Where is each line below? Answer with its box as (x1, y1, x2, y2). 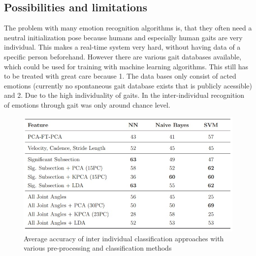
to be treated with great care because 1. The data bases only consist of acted (4, 71, 236, 81)
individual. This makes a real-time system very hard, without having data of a (4, 42, 241, 52)
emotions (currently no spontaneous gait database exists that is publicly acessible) (4, 80, 252, 90)
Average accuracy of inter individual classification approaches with (24, 233, 224, 243)
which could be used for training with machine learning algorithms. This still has (4, 61, 249, 71)
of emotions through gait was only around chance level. (4, 99, 170, 110)
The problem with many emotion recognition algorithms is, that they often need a (4, 23, 252, 33)
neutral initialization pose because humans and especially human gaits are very (4, 32, 243, 42)
